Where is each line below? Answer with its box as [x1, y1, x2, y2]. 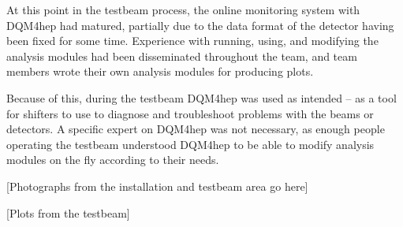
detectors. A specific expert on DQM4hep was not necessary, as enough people [6, 121, 385, 137]
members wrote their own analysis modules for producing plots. [6, 63, 314, 80]
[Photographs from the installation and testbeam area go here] [6, 177, 308, 194]
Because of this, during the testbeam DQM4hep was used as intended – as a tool [6, 89, 397, 106]
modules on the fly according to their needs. [6, 151, 219, 168]
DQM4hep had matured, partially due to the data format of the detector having [6, 17, 394, 33]
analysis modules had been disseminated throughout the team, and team [6, 47, 357, 64]
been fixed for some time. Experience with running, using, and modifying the [6, 32, 379, 49]
